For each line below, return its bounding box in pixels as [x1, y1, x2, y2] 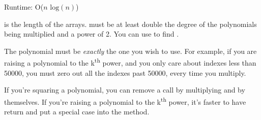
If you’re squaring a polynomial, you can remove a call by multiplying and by [4, 84, 245, 95]
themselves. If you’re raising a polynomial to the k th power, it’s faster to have [4, 95, 246, 107]
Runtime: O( [4, 2, 44, 12]
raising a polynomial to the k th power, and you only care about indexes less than [4, 56, 256, 68]
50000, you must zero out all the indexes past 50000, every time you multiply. [4, 67, 246, 78]
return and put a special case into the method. [4, 106, 150, 117]
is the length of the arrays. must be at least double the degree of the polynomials [4, 18, 257, 29]
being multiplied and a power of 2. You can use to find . [4, 28, 179, 39]
